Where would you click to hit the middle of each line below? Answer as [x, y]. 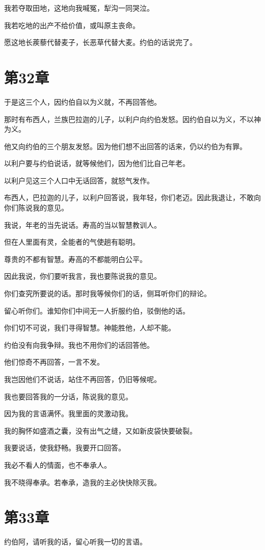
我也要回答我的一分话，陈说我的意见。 [68, 396]
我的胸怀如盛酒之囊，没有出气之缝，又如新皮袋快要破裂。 [100, 430]
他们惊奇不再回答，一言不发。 [54, 362]
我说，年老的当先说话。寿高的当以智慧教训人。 [83, 224]
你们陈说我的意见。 [36, 208]
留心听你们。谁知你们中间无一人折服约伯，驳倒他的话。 [97, 310]
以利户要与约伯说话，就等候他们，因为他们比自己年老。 [97, 163]
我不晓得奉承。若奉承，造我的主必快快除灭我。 [83, 482]
